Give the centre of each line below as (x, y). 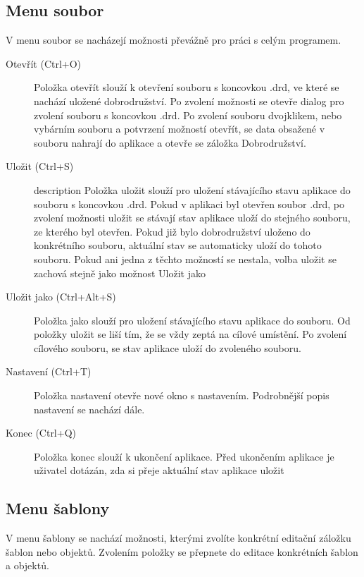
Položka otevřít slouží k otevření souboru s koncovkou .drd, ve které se (187, 87)
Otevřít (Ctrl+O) (44, 63)
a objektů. (27, 565)
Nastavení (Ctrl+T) (49, 371)
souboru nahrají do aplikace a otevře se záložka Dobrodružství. (170, 142)
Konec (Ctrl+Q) (41, 433)
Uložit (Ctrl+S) (40, 166)
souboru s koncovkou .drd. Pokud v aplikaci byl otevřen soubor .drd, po (189, 204)
